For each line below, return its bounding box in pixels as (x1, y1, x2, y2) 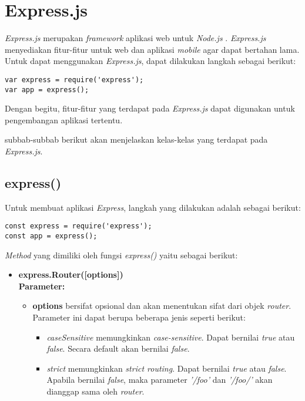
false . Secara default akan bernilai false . (46, 342, 190, 355)
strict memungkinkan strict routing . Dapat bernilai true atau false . (46, 362, 287, 374)
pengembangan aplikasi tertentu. (5, 113, 123, 126)
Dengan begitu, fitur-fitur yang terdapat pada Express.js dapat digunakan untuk (5, 102, 295, 114)
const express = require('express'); (5, 222, 152, 231)
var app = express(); (5, 85, 89, 94)
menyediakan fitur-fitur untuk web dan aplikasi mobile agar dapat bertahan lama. (5, 43, 300, 55)
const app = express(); (5, 232, 98, 241)
